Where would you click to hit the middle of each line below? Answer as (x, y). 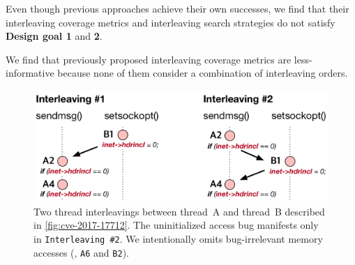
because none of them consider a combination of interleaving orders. (203, 73)
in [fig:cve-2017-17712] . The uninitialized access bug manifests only (176, 225)
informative (30, 73)
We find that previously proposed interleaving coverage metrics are (149, 59)
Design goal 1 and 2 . (54, 36)
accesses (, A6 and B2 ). (81, 252)
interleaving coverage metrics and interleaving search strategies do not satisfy (171, 22)
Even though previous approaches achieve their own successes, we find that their (177, 8)
